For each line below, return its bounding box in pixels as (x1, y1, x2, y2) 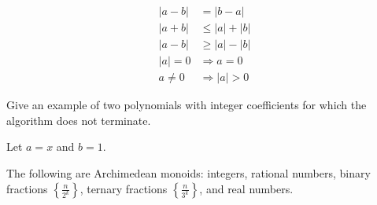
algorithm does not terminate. (6, 112, 151, 128)
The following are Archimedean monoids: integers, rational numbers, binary (6, 164, 371, 181)
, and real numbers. (199, 180, 294, 196)
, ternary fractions (79, 180, 168, 196)
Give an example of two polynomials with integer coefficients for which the (6, 97, 367, 113)
